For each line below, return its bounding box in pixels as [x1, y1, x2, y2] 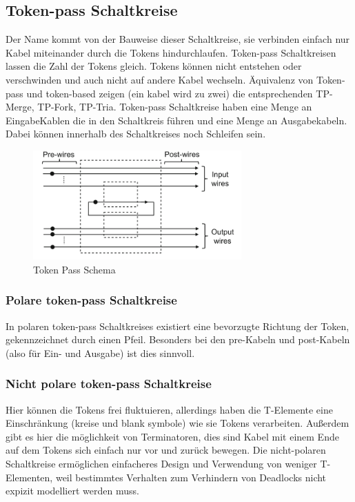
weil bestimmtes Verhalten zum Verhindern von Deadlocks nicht [55, 470, 327, 484]
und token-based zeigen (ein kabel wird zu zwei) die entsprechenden [26, 86, 313, 100]
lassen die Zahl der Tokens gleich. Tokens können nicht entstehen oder [6, 59, 302, 73]
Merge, [6, 99, 34, 114]
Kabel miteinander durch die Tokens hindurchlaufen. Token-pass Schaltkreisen [6, 45, 336, 59]
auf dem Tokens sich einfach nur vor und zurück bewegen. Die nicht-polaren [6, 443, 326, 457]
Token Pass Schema [33, 262, 116, 276]
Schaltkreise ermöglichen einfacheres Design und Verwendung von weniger [6, 456, 317, 470]
